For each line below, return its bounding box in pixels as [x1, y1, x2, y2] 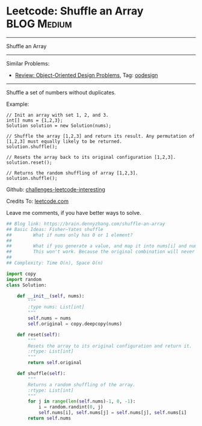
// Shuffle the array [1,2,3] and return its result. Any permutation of [6, 133, 195, 139]
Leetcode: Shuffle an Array [6, 4, 144, 18]
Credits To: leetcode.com [6, 197, 69, 205]
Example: [6, 100, 29, 108]
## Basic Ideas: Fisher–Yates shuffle [6, 226, 103, 232]
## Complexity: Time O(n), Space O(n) [6, 260, 103, 266]
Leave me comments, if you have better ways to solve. [6, 209, 141, 216]
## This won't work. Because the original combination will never [6, 248, 195, 255]
